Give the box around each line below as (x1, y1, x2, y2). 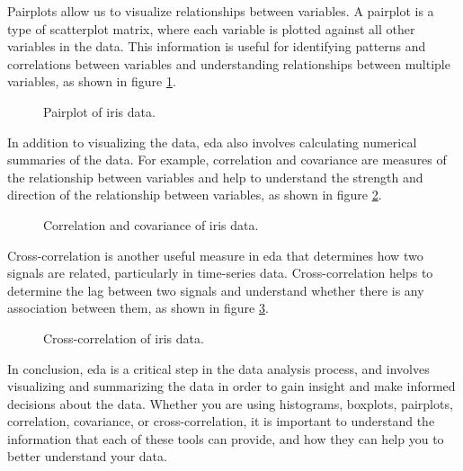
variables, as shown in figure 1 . (7, 72, 176, 91)
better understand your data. (7, 447, 167, 466)
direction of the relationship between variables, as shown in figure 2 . (7, 185, 382, 204)
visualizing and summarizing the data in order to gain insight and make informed (7, 377, 456, 395)
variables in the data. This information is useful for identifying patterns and (7, 37, 426, 56)
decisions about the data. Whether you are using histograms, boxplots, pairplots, (7, 394, 453, 413)
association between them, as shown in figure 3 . (7, 298, 269, 317)
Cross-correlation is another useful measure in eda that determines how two (7, 245, 423, 264)
